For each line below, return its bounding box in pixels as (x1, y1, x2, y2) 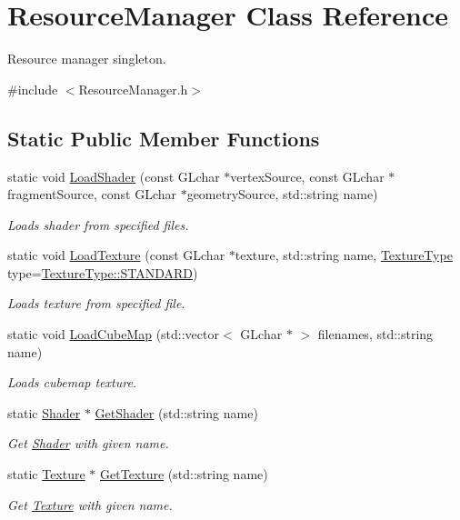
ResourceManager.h (78, 79, 188, 98)
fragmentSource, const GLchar (7, 185, 176, 204)
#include (7, 79, 58, 98)
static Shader (7, 403, 81, 422)
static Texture (7, 465, 85, 484)
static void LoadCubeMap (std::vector (7, 325, 219, 344)
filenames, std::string (317, 325, 434, 344)
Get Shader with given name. (7, 434, 169, 453)
